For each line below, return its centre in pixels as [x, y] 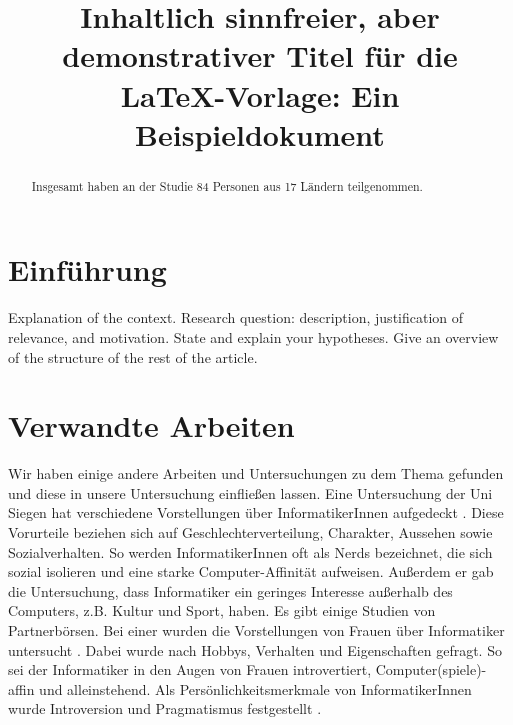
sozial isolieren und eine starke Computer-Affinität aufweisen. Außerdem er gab [251, 571]
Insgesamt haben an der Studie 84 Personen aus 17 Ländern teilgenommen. [227, 185]
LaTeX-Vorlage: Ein [260, 94]
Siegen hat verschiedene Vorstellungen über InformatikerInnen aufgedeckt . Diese [256, 512]
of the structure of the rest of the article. [133, 356]
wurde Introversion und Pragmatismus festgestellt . [165, 708]
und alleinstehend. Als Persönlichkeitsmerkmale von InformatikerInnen [255, 688]
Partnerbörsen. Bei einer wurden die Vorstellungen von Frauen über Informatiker [256, 629]
